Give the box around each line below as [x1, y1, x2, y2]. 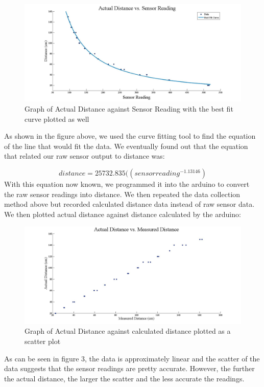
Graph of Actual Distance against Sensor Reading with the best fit [25, 103, 233, 114]
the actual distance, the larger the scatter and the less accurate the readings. [4, 373, 245, 383]
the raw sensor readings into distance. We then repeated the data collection [4, 188, 241, 199]
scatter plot [25, 336, 61, 347]
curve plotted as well [25, 113, 89, 124]
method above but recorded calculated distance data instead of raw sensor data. [4, 199, 255, 209]
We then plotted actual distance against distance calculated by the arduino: [4, 208, 241, 219]
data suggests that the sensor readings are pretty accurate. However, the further [4, 363, 255, 374]
